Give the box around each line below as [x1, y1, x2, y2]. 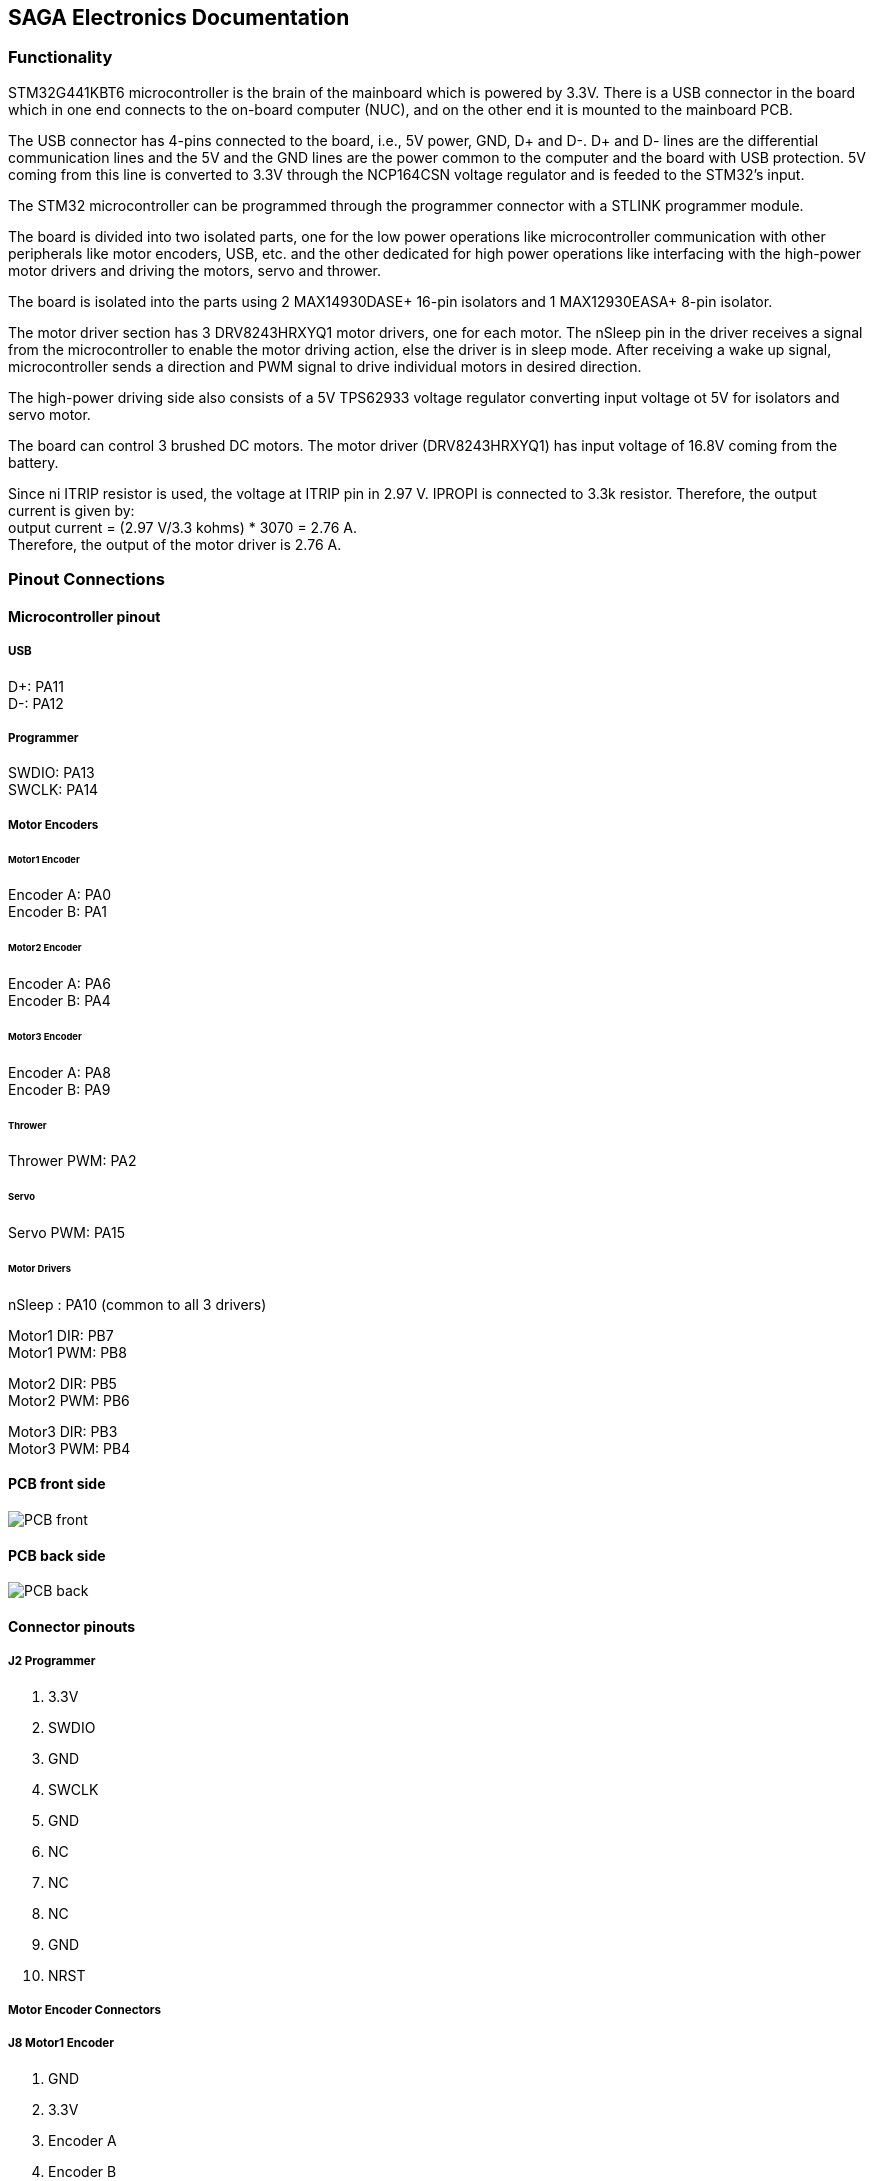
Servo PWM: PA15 [8, 1224, 126, 1242]
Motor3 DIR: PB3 [8, 1422, 118, 1440]
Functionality [8, 47, 113, 68]
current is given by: [8, 501, 135, 519]
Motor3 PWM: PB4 [8, 1439, 131, 1457]
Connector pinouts [8, 1617, 136, 1635]
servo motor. [8, 405, 91, 423]
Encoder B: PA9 [8, 1080, 111, 1098]
